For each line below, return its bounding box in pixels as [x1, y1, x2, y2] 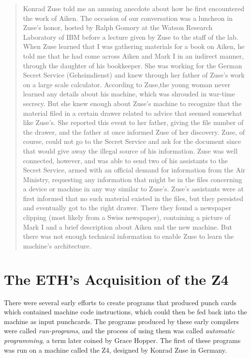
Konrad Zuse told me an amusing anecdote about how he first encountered [23, 3, 245, 13]
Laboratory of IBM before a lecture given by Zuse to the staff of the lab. [23, 31, 238, 42]
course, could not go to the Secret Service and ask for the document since [23, 136, 241, 146]
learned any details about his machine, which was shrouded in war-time [23, 89, 235, 99]
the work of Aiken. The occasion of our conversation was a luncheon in [23, 13, 233, 23]
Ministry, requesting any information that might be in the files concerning [23, 174, 242, 184]
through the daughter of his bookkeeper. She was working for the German [23, 60, 242, 70]
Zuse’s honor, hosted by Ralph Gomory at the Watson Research [23, 22, 213, 32]
